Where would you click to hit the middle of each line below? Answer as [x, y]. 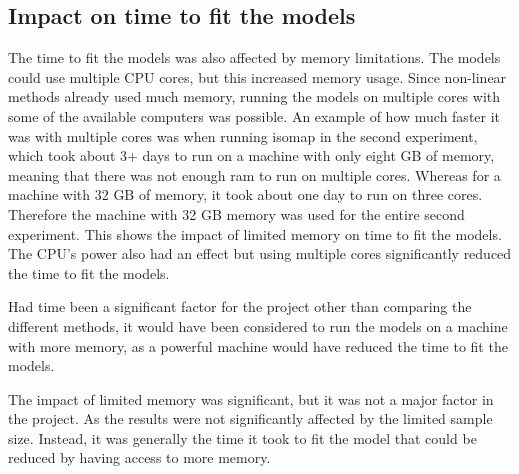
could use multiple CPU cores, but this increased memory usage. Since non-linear [257, 76]
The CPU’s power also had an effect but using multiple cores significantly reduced [260, 253]
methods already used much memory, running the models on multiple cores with [254, 96]
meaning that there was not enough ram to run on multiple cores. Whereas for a [254, 174]
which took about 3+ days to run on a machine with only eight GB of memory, [251, 155]
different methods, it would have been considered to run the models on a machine [258, 325]
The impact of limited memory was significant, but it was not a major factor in [251, 398]
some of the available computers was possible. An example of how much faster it [254, 115]
